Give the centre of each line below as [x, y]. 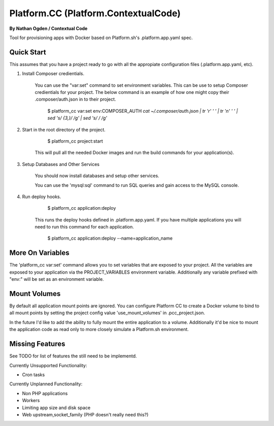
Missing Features [37, 344]
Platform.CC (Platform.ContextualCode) [95, 13]
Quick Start [28, 52]
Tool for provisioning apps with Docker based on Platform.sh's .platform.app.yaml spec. [101, 38]
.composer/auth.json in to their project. [75, 100]
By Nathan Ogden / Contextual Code [48, 28]
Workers [31, 401]
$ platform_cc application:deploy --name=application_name [110, 238]
